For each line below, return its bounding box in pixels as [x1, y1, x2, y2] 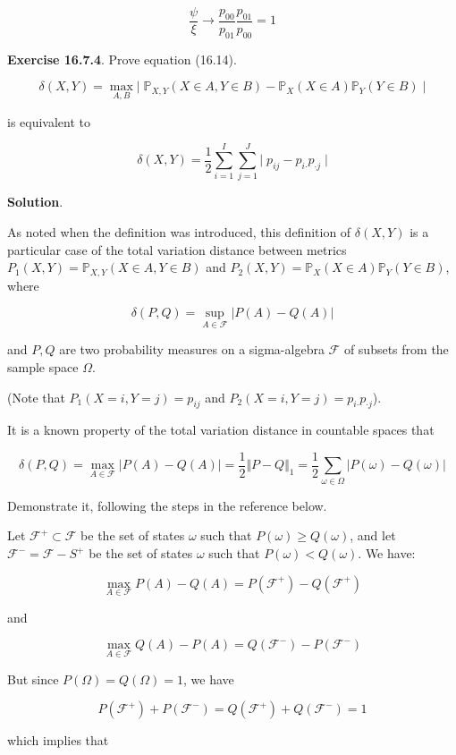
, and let [350, 526, 396, 545]
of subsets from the [343, 340, 449, 359]
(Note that [7, 387, 65, 406]
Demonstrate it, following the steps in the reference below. [7, 496, 327, 514]
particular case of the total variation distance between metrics [7, 240, 347, 259]
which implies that [7, 731, 109, 750]
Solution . [7, 192, 63, 211]
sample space [7, 358, 79, 377]
